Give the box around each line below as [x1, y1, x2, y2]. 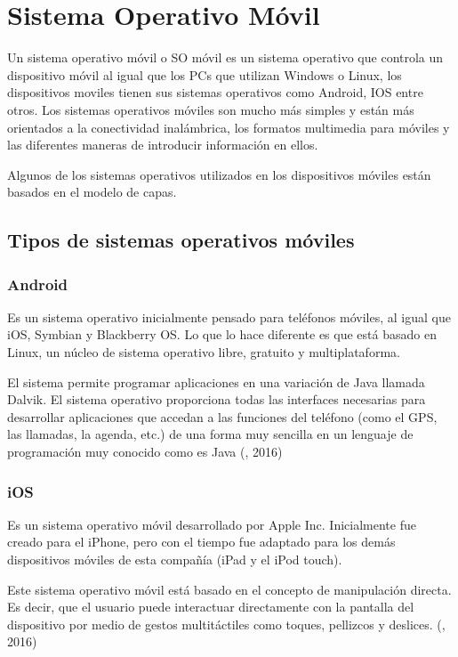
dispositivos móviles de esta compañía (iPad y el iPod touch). [7, 550, 342, 569]
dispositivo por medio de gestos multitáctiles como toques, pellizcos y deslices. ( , [7, 614, 446, 633]
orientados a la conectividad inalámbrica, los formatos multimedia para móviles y [7, 118, 450, 136]
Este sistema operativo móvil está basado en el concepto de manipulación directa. [7, 580, 452, 598]
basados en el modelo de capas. [7, 182, 177, 201]
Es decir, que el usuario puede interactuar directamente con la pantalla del [7, 597, 414, 616]
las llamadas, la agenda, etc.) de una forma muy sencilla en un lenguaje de [7, 425, 414, 443]
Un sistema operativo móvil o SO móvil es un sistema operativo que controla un [7, 48, 444, 67]
